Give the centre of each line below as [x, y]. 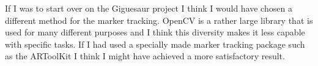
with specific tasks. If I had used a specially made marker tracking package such [155, 44]
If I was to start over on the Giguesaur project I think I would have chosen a [149, 8]
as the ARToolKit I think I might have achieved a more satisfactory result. [145, 56]
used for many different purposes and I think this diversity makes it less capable [155, 32]
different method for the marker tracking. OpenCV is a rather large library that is [159, 20]
